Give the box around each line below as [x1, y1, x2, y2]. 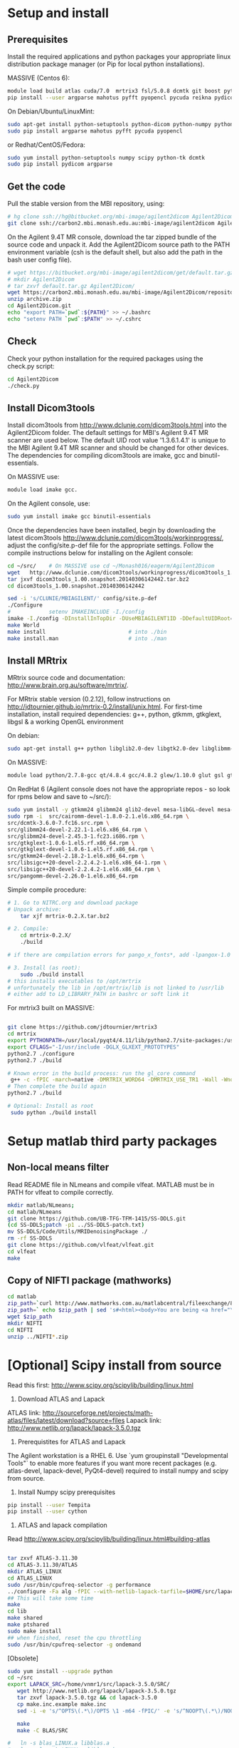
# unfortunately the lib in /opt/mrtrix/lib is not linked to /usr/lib [7, 984, 224, 992]
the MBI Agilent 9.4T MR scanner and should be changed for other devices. [7, 443, 229, 452]
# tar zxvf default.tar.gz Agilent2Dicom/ [7, 282, 135, 289]
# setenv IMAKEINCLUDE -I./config [7, 608, 144, 616]
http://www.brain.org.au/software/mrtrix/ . [7, 681, 129, 689]
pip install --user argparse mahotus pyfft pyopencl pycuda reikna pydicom [7, 94, 237, 101]
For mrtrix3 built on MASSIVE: [7, 1004, 95, 1012]
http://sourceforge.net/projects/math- [42, 1408, 154, 1417]
